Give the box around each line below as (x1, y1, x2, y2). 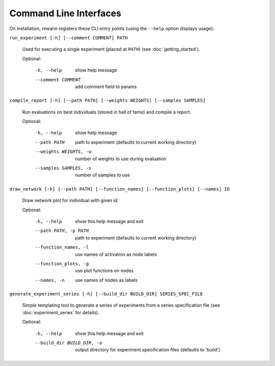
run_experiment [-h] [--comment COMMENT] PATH (9, 35, 128, 41)
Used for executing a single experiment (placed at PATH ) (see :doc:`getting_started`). (22, 46, 201, 52)
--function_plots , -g (35, 261, 89, 266)
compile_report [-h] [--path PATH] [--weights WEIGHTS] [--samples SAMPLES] (9, 98, 206, 104)
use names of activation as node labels (75, 251, 157, 257)
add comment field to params (75, 83, 137, 89)
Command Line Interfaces (9, 8, 122, 19)
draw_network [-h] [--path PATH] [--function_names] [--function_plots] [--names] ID (9, 186, 230, 192)
